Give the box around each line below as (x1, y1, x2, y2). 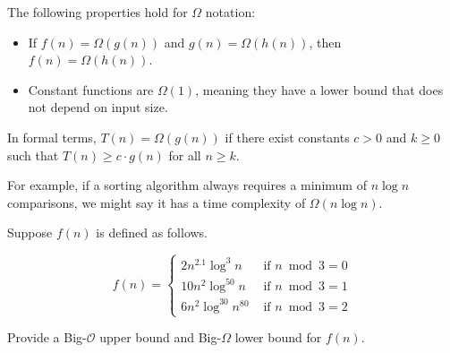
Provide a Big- (7, 328, 87, 347)
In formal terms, (7, 127, 97, 146)
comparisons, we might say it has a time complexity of (7, 193, 306, 211)
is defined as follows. (96, 223, 208, 242)
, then (309, 32, 342, 51)
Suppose (7, 223, 53, 242)
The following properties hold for (7, 3, 188, 21)
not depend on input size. (28, 98, 168, 116)
